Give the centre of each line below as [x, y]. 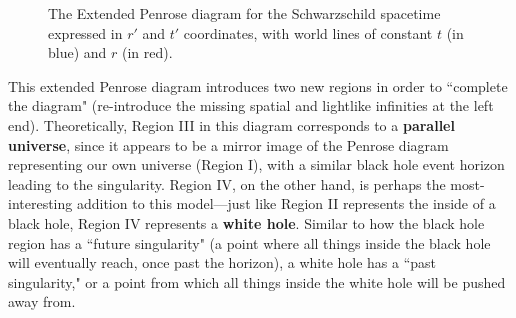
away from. [42, 301]
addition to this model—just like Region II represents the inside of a [286, 203]
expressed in [85, 32]
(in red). [147, 52]
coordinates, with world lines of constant [308, 32]
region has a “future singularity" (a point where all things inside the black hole [249, 242]
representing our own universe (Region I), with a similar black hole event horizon [256, 164]
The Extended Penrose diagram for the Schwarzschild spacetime [244, 13]
